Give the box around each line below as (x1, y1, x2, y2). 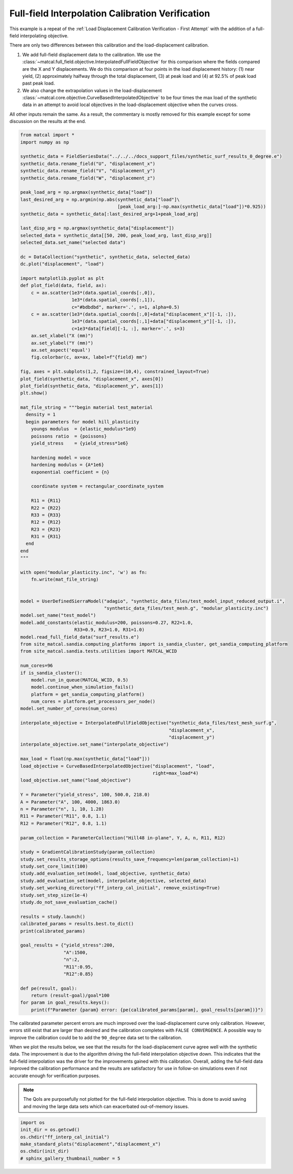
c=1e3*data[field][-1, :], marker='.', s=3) (71, 325, 185, 332)
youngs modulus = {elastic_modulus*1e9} (31, 426, 137, 432)
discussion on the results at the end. (9, 118, 87, 125)
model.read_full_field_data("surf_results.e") (20, 634, 139, 640)
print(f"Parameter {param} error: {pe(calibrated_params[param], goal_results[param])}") (31, 1007, 264, 1013)
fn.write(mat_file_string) (31, 576, 99, 583)
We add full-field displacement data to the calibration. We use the (22, 51, 161, 57)
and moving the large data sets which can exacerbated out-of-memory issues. (23, 1103, 189, 1109)
